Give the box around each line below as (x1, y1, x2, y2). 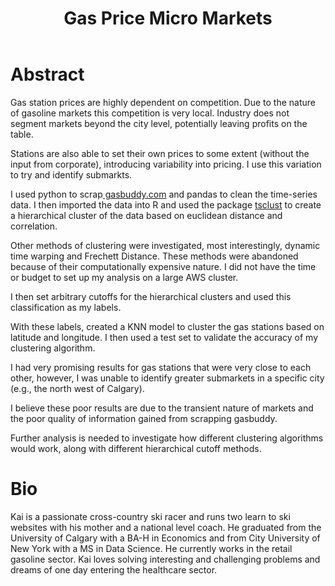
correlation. (10, 220, 58, 232)
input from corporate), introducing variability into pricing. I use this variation (10, 158, 322, 170)
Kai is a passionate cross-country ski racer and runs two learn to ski (10, 510, 291, 522)
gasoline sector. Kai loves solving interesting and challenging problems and (10, 553, 321, 565)
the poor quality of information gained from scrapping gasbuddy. (10, 412, 278, 424)
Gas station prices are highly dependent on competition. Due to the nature (10, 96, 317, 108)
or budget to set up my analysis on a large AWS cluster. (10, 271, 239, 283)
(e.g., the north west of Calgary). (10, 382, 145, 394)
